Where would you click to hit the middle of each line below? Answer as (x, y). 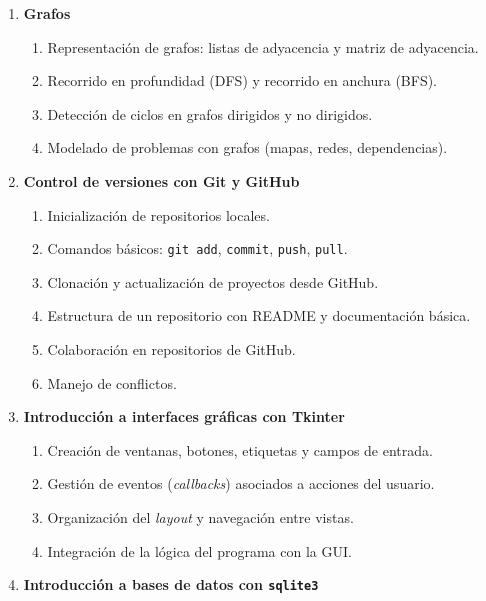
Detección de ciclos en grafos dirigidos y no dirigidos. (210, 113)
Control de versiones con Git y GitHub (161, 180)
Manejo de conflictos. (112, 382)
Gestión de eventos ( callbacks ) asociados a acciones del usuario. (241, 483)
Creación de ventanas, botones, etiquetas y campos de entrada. (240, 449)
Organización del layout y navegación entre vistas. (200, 516)
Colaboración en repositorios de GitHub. (171, 349)
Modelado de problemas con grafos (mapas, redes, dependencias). (247, 147)
